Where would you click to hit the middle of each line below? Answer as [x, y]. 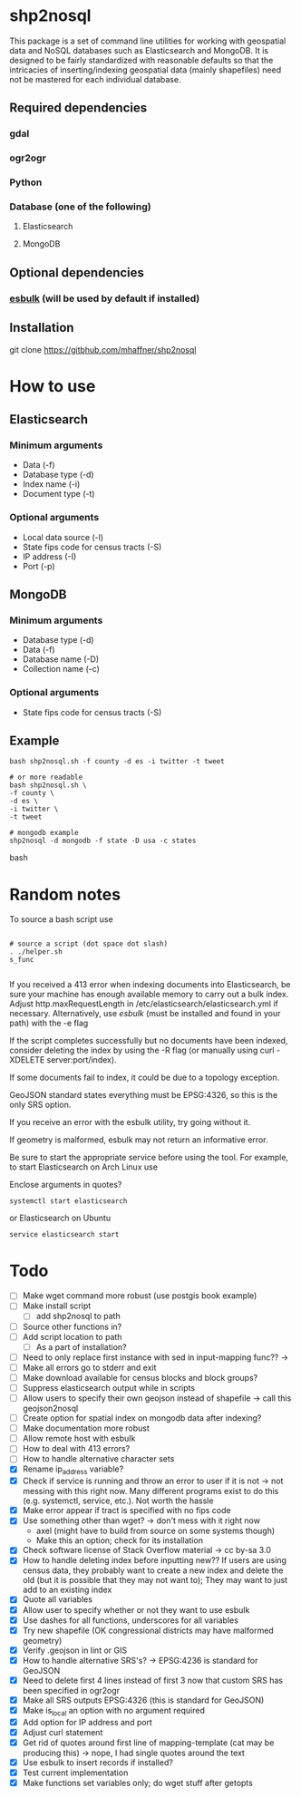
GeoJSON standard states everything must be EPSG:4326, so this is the [144, 1095]
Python [26, 182]
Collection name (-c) [61, 669]
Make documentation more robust [86, 1428]
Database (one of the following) [80, 207]
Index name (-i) [51, 484]
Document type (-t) [58, 494]
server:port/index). [82, 1060]
